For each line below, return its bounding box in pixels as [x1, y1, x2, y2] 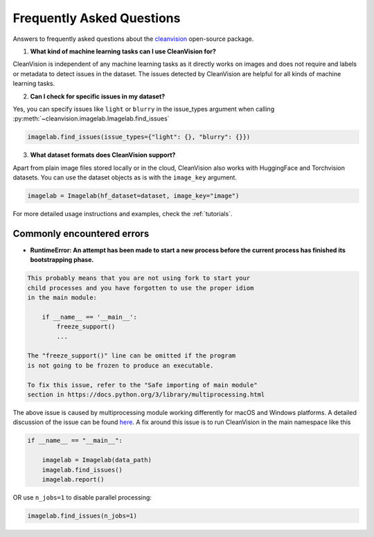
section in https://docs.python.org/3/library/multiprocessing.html [27, 390, 265, 398]
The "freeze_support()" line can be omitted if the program [27, 352, 236, 360]
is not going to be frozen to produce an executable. [27, 361, 214, 369]
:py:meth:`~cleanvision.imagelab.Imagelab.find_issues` [12, 114, 170, 123]
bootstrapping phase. [30, 256, 94, 264]
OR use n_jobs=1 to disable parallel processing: [12, 493, 152, 502]
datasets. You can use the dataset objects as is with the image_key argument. [12, 173, 237, 182]
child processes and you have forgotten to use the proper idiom [27, 284, 254, 292]
